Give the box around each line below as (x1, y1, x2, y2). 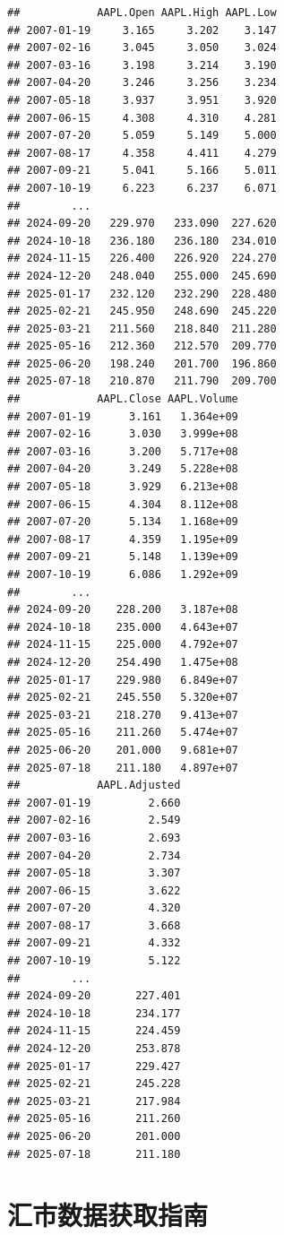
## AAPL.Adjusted (7, 779, 181, 792)
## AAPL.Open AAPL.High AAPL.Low (7, 6, 277, 19)
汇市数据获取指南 (7, 1196, 209, 1233)
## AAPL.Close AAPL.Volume (7, 393, 238, 406)
